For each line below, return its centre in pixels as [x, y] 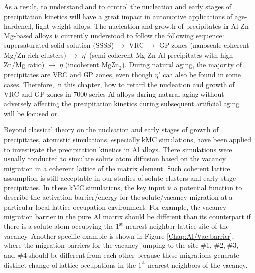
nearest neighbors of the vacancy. [198, 264]
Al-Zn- [241, 26]
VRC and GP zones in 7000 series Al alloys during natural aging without [114, 94]
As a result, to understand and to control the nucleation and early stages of [118, 6]
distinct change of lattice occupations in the [70, 264]
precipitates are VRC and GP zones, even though [78, 75]
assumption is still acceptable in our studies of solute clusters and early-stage [120, 178]
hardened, [19, 26]
